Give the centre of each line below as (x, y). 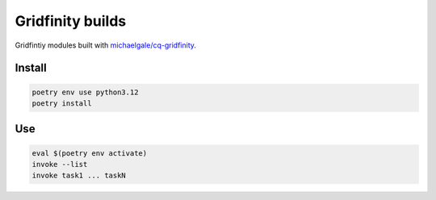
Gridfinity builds (71, 21)
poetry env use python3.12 (85, 92)
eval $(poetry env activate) (90, 153)
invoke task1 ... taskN (79, 176)
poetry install (62, 103)
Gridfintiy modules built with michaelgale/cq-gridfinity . (106, 45)
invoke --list (60, 164)
